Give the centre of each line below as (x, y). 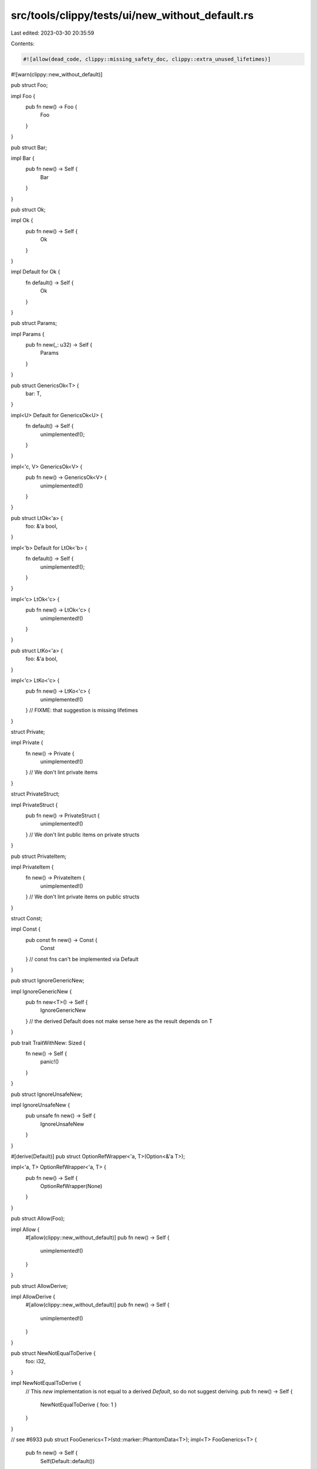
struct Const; (27, 918)
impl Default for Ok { (36, 272)
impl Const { (26, 929)
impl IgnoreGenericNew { (41, 991)
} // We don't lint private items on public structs (82, 897)
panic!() (50, 1062)
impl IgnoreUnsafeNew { (41, 1105)
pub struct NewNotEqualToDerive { (53, 1353)
